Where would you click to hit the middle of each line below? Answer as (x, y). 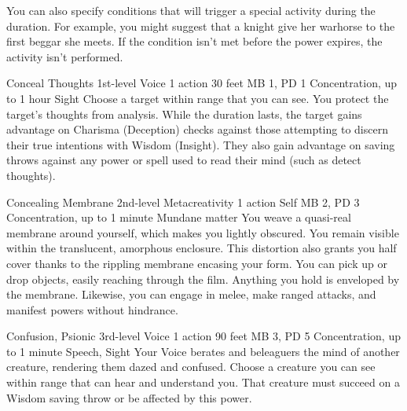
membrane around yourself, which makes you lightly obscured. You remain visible (203, 232)
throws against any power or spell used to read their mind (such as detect (184, 160)
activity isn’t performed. (65, 56)
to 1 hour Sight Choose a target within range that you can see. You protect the (198, 98)
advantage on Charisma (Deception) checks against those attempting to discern (197, 129)
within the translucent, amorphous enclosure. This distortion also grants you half (202, 248)
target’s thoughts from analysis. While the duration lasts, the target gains (184, 114)
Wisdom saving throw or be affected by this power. (129, 397)
